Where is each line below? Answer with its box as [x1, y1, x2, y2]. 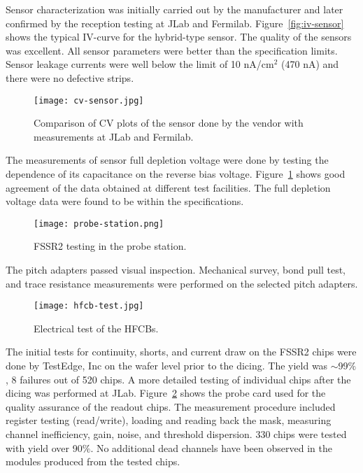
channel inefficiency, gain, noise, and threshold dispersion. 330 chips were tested [6, 427, 347, 442]
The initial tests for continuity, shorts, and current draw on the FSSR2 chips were [6, 344, 357, 359]
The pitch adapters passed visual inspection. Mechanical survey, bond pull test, [6, 262, 346, 277]
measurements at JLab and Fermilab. [34, 129, 194, 143]
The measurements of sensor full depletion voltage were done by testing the [6, 153, 329, 167]
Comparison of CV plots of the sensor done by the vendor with [34, 115, 304, 130]
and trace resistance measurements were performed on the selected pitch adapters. [6, 276, 358, 290]
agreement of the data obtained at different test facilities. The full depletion [6, 180, 331, 195]
